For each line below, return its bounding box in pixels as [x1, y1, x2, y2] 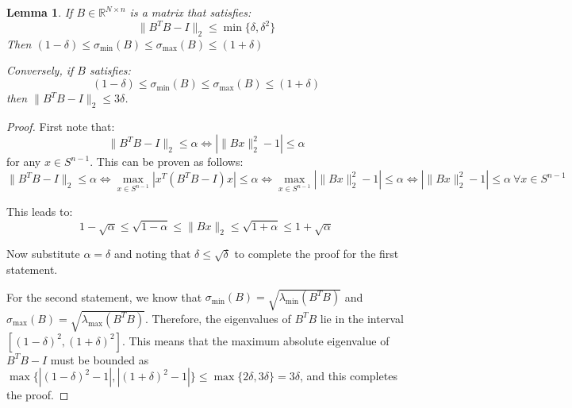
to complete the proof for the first [234, 245, 399, 262]
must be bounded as [50, 351, 149, 368]
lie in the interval [320, 310, 404, 326]
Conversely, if [6, 62, 74, 79]
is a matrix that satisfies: [129, 4, 251, 20]
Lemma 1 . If [6, 4, 73, 20]
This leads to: [6, 202, 73, 219]
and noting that [113, 245, 191, 262]
